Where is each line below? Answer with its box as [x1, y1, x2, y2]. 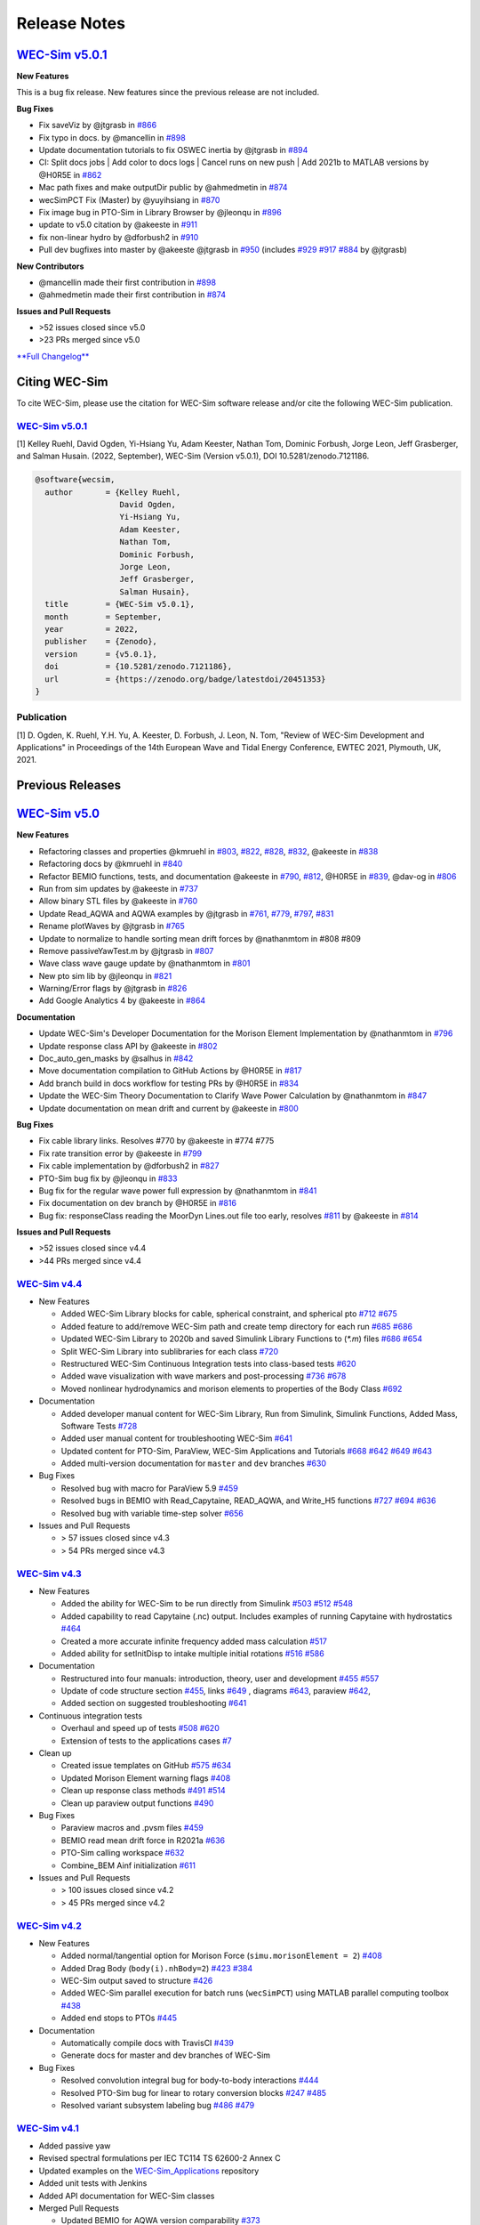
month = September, [44, 611, 163, 622]
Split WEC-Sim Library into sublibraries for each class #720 [60, 1346, 279, 1356]
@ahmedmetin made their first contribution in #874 [38, 289, 227, 300]
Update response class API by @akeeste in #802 [38, 1040, 218, 1051]
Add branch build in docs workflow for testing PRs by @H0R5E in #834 [38, 1078, 300, 1088]
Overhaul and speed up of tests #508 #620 [60, 1723, 220, 1734]
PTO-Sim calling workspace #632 [60, 1848, 185, 1858]
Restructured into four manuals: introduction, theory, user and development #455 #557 [60, 1673, 380, 1684]
